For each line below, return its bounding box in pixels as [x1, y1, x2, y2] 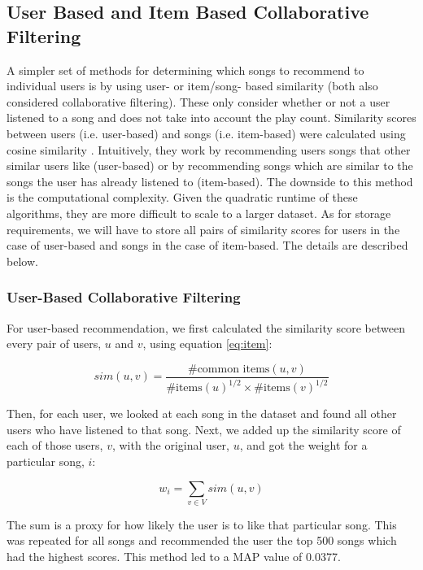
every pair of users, [7, 335, 102, 352]
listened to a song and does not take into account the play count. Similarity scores [7, 109, 416, 126]
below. [7, 252, 38, 269]
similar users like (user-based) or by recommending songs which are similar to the [7, 157, 413, 174]
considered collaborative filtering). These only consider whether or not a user [7, 93, 390, 110]
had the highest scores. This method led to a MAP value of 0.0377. [7, 548, 341, 565]
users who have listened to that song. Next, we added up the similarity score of [7, 420, 401, 437]
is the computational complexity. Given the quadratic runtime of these [7, 189, 358, 206]
